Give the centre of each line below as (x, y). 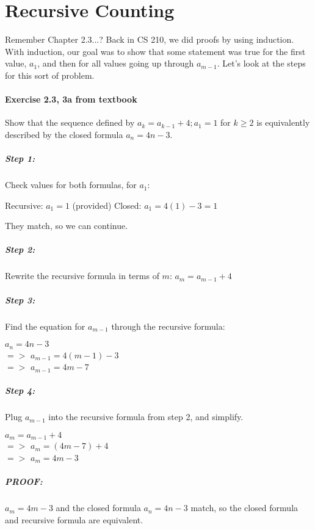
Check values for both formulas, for (71, 185)
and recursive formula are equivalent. (74, 519)
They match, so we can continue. (67, 226)
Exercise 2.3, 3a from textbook (71, 99)
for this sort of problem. (50, 75)
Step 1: (20, 158)
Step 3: (20, 299)
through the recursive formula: (168, 326)
